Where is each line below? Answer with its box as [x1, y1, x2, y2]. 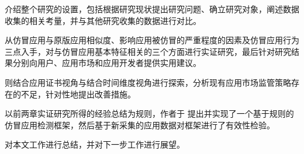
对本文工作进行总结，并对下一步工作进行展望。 [5, 138, 185, 150]
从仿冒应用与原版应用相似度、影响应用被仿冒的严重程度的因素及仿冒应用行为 [5, 34, 299, 46]
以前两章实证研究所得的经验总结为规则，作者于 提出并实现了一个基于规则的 [5, 107, 294, 120]
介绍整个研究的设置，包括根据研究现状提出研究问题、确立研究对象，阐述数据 [5, 3, 299, 15]
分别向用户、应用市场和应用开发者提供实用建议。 [12, 57, 201, 69]
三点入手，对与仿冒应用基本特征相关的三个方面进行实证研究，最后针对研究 [5, 45, 291, 57]
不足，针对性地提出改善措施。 [20, 87, 136, 100]
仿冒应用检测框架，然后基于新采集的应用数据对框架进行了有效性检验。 [5, 118, 275, 131]
